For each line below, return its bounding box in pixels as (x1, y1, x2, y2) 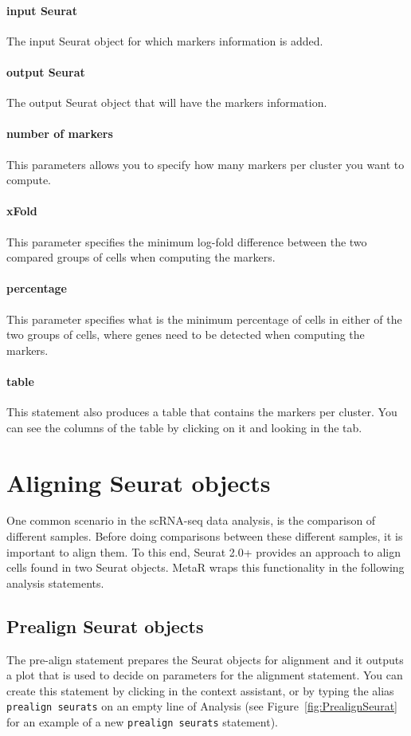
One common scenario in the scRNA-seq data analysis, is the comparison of (6, 512, 376, 529)
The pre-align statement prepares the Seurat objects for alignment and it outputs (6, 651, 404, 667)
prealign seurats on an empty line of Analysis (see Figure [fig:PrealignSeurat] (6, 698, 397, 714)
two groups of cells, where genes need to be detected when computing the (6, 326, 365, 343)
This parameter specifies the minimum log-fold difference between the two (6, 233, 367, 250)
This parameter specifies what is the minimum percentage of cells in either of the (6, 310, 402, 327)
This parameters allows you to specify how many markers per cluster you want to (6, 155, 405, 172)
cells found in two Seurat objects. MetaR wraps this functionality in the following (6, 559, 405, 576)
